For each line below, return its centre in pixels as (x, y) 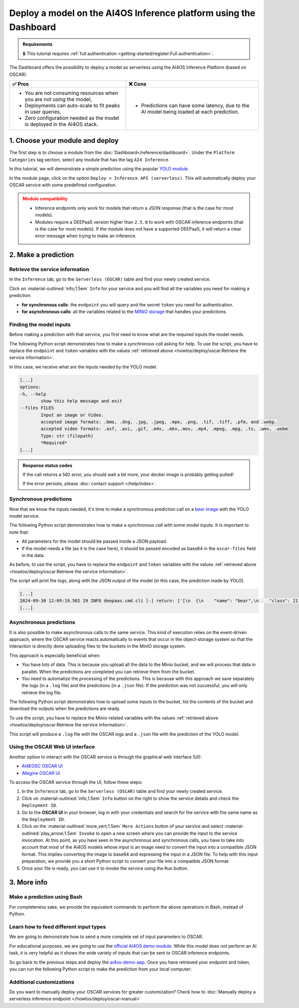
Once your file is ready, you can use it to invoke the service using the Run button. (105, 868)
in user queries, (43, 111)
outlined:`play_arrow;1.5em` (50, 833)
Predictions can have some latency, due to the (195, 105)
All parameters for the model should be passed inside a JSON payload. (94, 541)
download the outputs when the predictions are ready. (65, 708)
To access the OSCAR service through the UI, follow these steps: (76, 782)
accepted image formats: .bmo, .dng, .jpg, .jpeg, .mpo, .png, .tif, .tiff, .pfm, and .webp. (159, 422)
